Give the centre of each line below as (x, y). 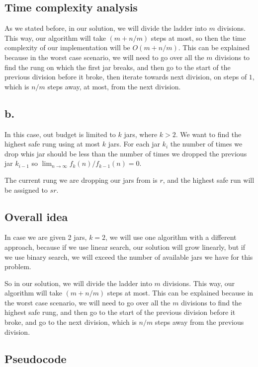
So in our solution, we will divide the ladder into (78, 283)
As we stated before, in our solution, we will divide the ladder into (106, 28)
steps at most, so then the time (198, 37)
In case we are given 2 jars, (46, 237)
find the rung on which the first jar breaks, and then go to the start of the (118, 67)
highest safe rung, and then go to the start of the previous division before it (120, 312)
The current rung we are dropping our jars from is (81, 180)
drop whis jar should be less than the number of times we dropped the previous (126, 153)
